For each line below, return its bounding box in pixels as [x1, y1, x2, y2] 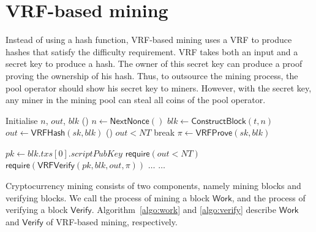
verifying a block [6, 203, 68, 216]
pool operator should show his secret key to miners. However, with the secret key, [6, 81, 312, 94]
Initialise [6, 114, 38, 126]
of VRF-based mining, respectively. [46, 215, 178, 228]
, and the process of [231, 191, 306, 204]
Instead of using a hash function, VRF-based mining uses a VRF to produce [6, 33, 292, 46]
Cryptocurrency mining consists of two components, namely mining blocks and [6, 179, 301, 192]
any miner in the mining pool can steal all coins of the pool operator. [6, 93, 266, 106]
